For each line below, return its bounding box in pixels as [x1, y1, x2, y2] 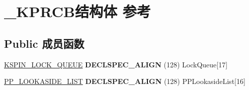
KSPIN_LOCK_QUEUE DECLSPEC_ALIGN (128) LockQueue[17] [4, 59, 228, 69]
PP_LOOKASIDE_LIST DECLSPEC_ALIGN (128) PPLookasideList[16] [4, 76, 245, 86]
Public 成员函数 [4, 35, 85, 51]
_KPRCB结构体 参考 [4, 1, 151, 22]
